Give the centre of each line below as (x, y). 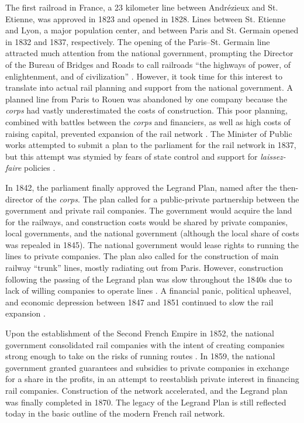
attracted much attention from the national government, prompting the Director (149, 53)
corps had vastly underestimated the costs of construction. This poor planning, (147, 110)
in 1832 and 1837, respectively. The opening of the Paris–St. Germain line (138, 41)
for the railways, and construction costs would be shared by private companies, (147, 221)
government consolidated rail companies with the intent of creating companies (145, 344)
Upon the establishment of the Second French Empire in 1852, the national (140, 333)
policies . (40, 168)
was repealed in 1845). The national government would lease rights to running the (152, 244)
